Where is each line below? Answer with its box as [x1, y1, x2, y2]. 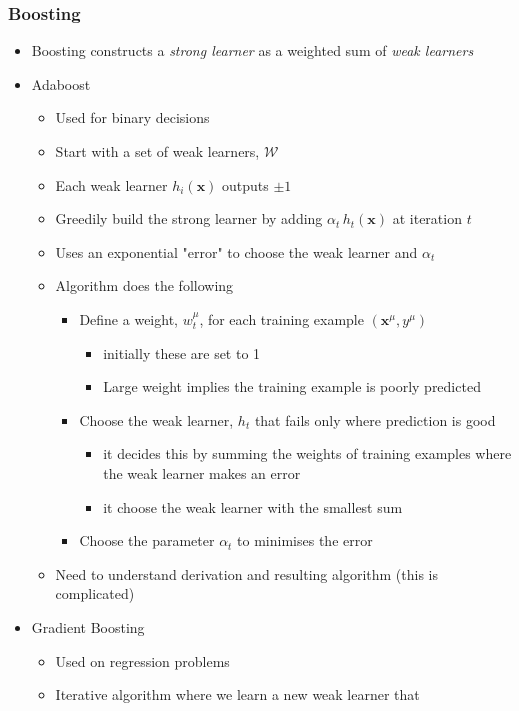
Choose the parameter [79, 530, 215, 551]
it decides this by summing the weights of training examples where [103, 443, 512, 464]
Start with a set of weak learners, [55, 141, 260, 161]
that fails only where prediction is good [254, 409, 496, 430]
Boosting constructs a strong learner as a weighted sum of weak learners [31, 40, 474, 61]
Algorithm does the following [55, 275, 234, 296]
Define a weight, [79, 308, 178, 329]
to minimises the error [237, 530, 373, 551]
